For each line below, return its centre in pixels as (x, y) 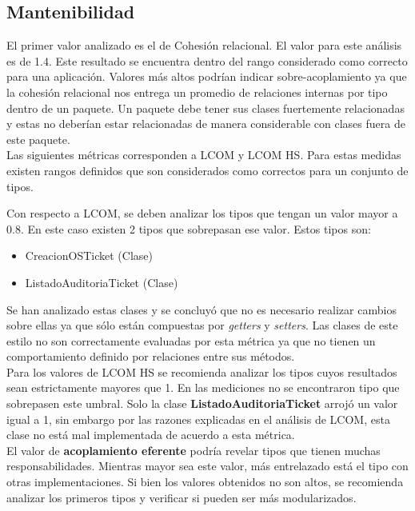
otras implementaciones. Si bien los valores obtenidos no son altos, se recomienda (205, 482)
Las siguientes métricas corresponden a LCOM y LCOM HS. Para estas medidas (204, 155)
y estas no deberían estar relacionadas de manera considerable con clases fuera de (206, 124)
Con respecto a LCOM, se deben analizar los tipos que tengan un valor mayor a (202, 213)
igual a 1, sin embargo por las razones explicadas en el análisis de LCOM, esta (198, 419)
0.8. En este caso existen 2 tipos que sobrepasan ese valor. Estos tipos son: (189, 228)
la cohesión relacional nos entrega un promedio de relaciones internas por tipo (197, 92)
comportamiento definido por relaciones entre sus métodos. (151, 356)
